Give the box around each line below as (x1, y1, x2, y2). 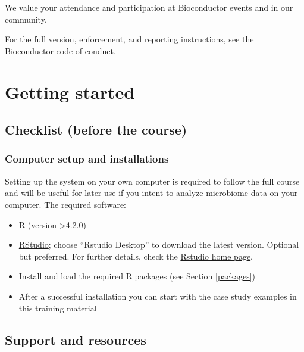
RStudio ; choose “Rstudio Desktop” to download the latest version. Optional (18, 238, 299, 251)
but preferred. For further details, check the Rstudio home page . (18, 250, 253, 262)
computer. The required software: (5, 198, 127, 210)
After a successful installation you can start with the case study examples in (18, 289, 297, 302)
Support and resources (5, 331, 146, 349)
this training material (18, 301, 97, 314)
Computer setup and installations (5, 151, 169, 166)
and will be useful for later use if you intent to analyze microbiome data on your (5, 186, 298, 199)
